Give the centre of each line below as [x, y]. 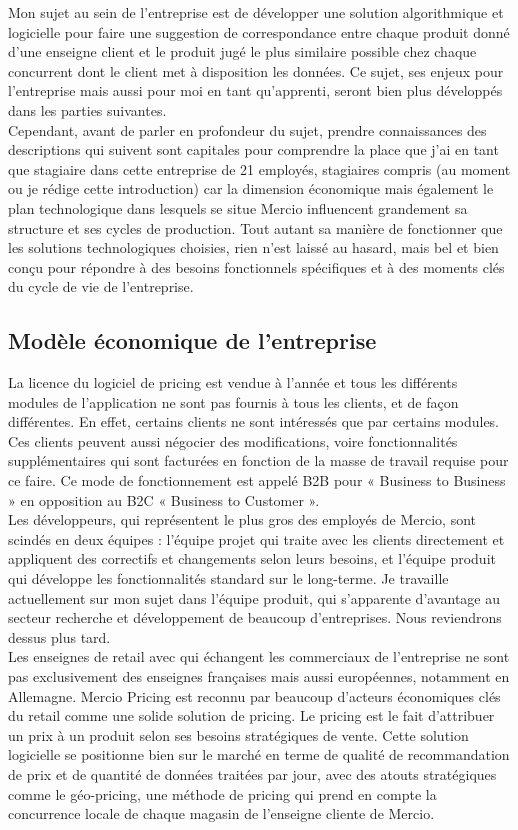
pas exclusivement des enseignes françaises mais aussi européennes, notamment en [259, 676]
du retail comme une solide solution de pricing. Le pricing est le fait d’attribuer [251, 715]
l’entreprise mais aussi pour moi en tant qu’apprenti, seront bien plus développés [255, 90]
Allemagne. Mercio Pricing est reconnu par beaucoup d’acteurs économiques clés [254, 695]
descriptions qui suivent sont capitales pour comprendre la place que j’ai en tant [253, 149]
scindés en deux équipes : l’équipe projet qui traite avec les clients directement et [256, 538]
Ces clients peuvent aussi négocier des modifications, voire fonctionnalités [233, 440]
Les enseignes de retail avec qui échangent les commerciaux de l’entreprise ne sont [259, 656]
